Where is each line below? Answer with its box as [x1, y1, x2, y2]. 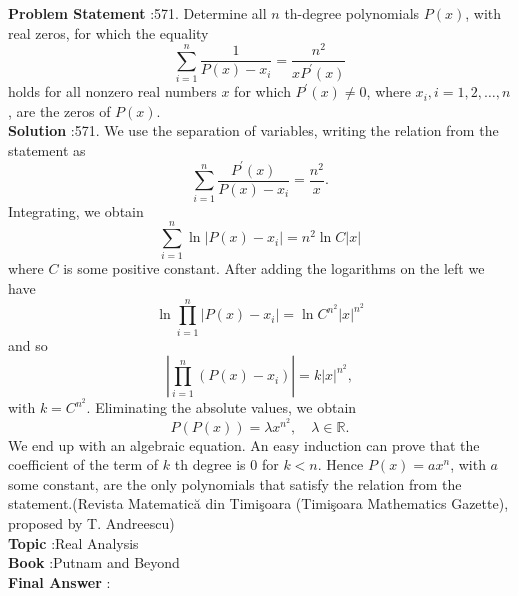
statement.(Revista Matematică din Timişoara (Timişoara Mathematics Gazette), [8, 493, 509, 514]
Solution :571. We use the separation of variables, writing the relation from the [8, 120, 499, 141]
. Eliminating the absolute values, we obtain [86, 397, 357, 418]
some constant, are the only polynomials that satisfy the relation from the [8, 473, 462, 494]
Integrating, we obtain [8, 200, 144, 221]
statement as [8, 139, 86, 160]
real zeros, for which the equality [8, 22, 209, 43]
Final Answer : [8, 571, 111, 592]
